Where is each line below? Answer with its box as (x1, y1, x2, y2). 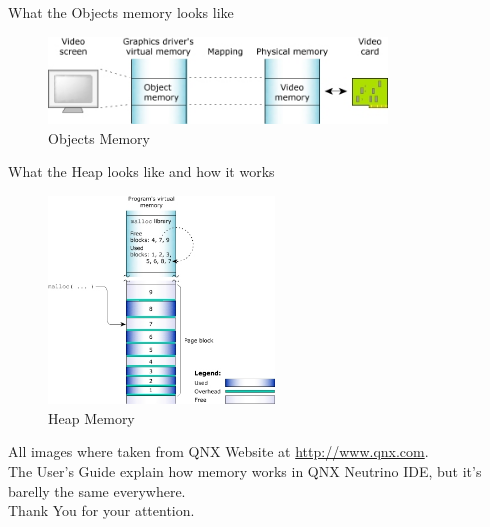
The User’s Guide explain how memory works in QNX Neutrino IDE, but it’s (8, 460, 482, 481)
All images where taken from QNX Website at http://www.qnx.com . (8, 441, 429, 462)
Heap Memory (48, 407, 135, 428)
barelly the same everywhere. (8, 480, 186, 501)
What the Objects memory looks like (8, 2, 234, 22)
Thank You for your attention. (8, 500, 195, 521)
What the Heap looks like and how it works (8, 161, 275, 182)
